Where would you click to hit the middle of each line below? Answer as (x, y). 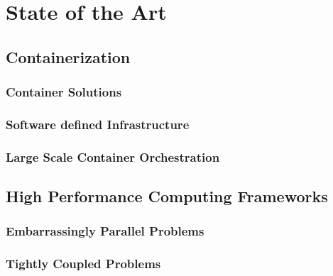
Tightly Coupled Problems (83, 264)
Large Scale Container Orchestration (113, 156)
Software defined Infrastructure (98, 124)
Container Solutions (64, 92)
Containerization (68, 56)
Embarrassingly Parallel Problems (105, 231)
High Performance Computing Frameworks (167, 196)
